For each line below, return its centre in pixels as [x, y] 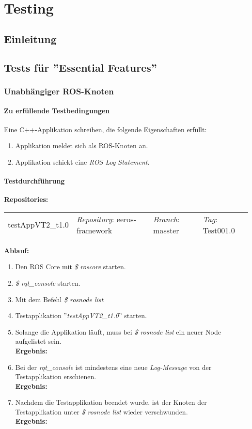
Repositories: [26, 199]
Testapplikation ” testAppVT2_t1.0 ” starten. [81, 315]
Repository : [95, 219]
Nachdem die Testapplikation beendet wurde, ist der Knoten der [111, 402]
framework [94, 230]
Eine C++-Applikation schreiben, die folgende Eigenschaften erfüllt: [105, 129]
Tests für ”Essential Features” [80, 67]
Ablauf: [16, 250]
